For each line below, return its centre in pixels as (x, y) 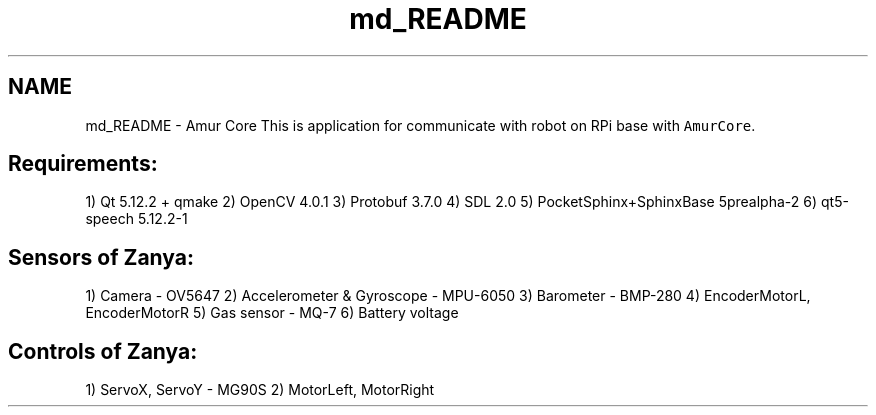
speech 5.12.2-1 (136, 219)
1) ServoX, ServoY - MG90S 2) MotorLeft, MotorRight (260, 390)
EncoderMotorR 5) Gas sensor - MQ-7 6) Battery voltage (272, 313)
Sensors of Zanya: (101, 257)
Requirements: (83, 164)
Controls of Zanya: (103, 351)
